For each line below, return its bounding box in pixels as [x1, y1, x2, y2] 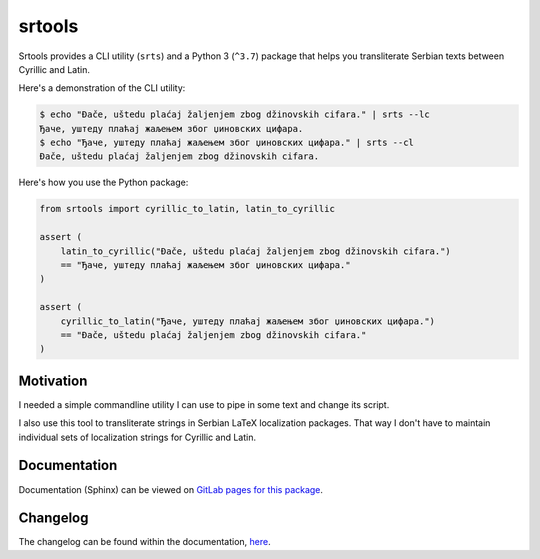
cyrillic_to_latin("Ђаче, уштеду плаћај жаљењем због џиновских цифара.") [60, 315, 435, 327]
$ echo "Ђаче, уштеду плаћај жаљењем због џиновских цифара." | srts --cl [39, 137, 415, 149]
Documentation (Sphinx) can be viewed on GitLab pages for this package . [18, 483, 324, 495]
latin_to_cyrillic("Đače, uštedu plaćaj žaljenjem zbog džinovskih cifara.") [60, 245, 452, 257]
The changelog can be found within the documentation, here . [18, 536, 271, 548]
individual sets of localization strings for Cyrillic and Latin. [18, 431, 257, 443]
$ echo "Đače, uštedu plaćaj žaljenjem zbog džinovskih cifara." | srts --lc [39, 109, 430, 120]
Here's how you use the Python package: [18, 176, 189, 189]
